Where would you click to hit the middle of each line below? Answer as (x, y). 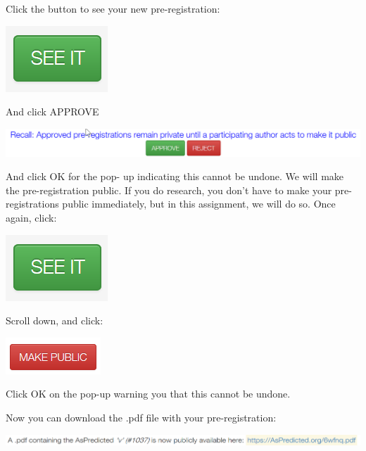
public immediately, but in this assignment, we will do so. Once (199, 204)
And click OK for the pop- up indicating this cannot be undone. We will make (175, 176)
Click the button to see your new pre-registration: (113, 8)
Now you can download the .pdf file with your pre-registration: (141, 417)
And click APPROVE (52, 112)
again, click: (31, 218)
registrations (32, 204)
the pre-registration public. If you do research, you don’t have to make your (169, 190)
